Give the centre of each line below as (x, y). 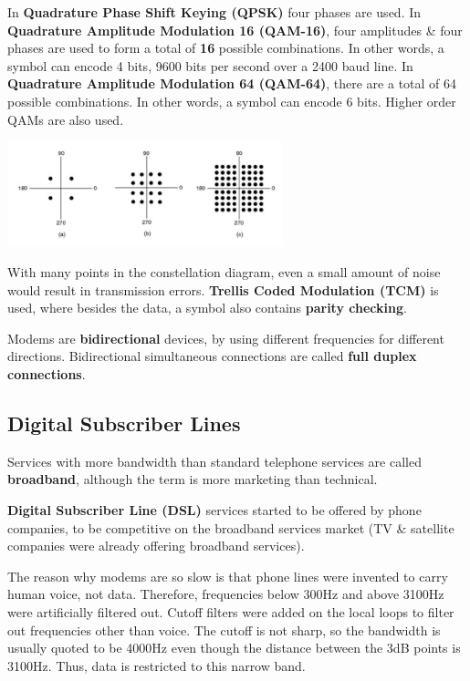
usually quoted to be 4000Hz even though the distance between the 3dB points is (234, 648)
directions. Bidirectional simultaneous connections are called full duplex (212, 356)
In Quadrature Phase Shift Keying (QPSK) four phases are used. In (214, 12)
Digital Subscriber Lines (124, 423)
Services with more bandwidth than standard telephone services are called (214, 461)
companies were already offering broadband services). (156, 546)
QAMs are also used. (66, 119)
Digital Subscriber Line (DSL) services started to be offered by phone (214, 509)
